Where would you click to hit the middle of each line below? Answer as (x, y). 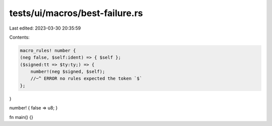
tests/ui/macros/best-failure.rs (76, 13)
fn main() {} (21, 117)
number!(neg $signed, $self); (68, 72)
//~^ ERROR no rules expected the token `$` (86, 79)
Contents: (19, 37)
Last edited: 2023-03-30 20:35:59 (45, 28)
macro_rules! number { (48, 50)
